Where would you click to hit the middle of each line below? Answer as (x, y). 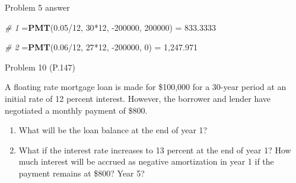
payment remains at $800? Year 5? (82, 173)
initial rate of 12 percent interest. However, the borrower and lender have (138, 98)
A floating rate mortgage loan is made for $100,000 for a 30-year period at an (146, 87)
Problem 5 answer (37, 7)
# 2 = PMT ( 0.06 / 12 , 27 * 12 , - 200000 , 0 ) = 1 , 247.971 (101, 47)
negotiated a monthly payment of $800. (76, 110)
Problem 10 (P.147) (40, 67)
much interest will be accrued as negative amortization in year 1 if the (146, 161)
